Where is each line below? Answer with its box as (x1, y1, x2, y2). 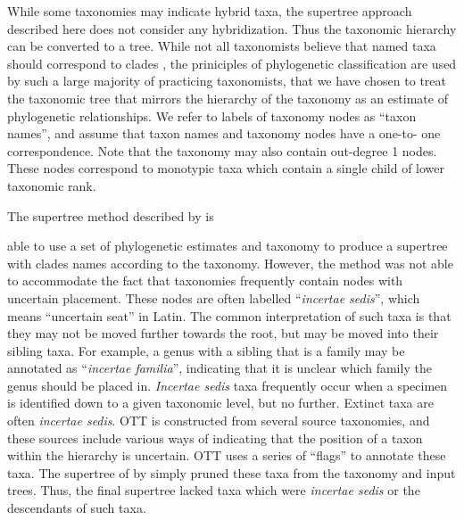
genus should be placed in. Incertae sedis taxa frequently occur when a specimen (7, 376, 448, 394)
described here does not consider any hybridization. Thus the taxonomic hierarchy (7, 19, 457, 37)
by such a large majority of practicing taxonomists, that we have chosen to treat (7, 71, 446, 90)
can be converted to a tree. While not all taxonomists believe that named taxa (7, 37, 436, 55)
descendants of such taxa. (7, 499, 146, 517)
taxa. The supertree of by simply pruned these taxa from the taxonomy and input (7, 463, 456, 482)
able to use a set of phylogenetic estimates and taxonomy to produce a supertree (7, 236, 448, 255)
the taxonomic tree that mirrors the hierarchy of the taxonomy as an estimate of (7, 88, 448, 107)
